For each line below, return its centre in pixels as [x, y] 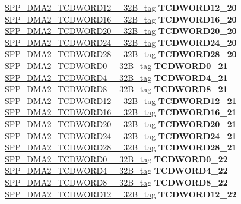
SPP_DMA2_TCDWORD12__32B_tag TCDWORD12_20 [121, 7]
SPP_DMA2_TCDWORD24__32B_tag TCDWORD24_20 [121, 42]
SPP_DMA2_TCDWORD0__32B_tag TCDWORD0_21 [116, 65]
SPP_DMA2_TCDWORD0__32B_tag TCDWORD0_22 [116, 159]
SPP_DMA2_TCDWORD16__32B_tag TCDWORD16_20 [121, 19]
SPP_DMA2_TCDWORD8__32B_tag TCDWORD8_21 [116, 89]
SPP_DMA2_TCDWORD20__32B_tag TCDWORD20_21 [121, 123]
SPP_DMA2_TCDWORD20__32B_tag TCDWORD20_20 [121, 31]
